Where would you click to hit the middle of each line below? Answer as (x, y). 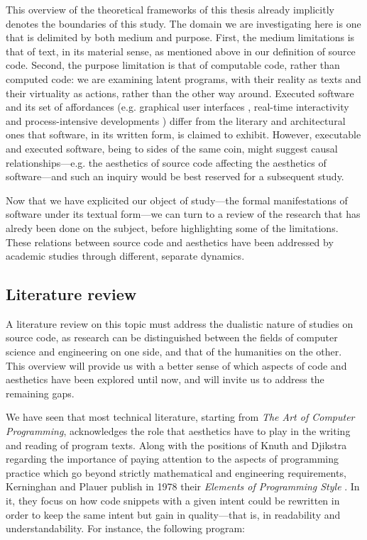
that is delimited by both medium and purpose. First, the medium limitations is (180, 37)
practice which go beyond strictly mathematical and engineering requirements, (176, 472)
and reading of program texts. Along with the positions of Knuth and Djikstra (176, 445)
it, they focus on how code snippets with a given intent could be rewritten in (173, 501)
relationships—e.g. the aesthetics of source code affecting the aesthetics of (166, 162)
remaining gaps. (40, 393)
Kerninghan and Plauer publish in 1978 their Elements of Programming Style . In (183, 486)
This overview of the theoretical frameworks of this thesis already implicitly (170, 9)
